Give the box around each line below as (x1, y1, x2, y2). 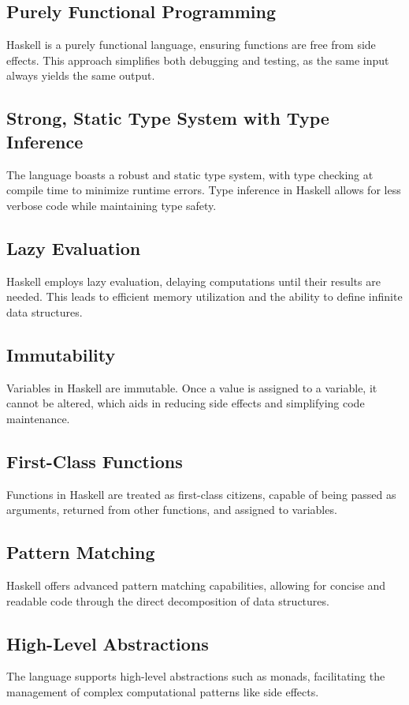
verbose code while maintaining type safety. (6, 197, 217, 213)
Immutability (6, 342, 116, 366)
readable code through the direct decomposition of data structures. (6, 592, 329, 609)
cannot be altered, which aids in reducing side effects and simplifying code (6, 395, 365, 411)
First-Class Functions (6, 448, 183, 473)
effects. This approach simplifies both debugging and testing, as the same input (6, 51, 389, 68)
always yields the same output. (6, 67, 155, 84)
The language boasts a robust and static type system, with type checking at (6, 166, 374, 182)
